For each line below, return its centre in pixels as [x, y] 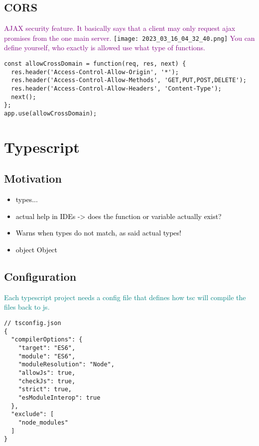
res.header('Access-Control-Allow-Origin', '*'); [95, 72]
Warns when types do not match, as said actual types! [98, 233]
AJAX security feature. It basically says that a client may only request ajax [120, 28]
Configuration [40, 276]
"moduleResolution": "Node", [66, 365]
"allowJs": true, [47, 373]
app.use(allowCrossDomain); [51, 113]
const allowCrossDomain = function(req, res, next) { [95, 64]
